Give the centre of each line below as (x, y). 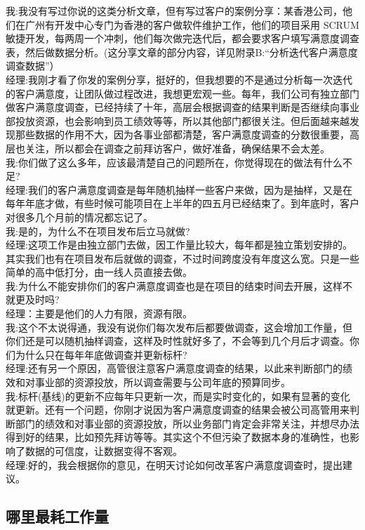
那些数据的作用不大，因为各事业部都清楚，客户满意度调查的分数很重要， (182, 134)
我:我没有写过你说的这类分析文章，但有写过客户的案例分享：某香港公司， (174, 11)
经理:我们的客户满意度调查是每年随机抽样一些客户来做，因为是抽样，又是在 (179, 189)
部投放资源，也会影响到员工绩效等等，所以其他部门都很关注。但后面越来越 (178, 120)
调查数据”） (33, 66)
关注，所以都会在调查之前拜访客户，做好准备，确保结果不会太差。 (177, 148)
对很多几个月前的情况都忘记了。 (79, 217)
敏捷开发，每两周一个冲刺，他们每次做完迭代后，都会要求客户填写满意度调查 (182, 38)
